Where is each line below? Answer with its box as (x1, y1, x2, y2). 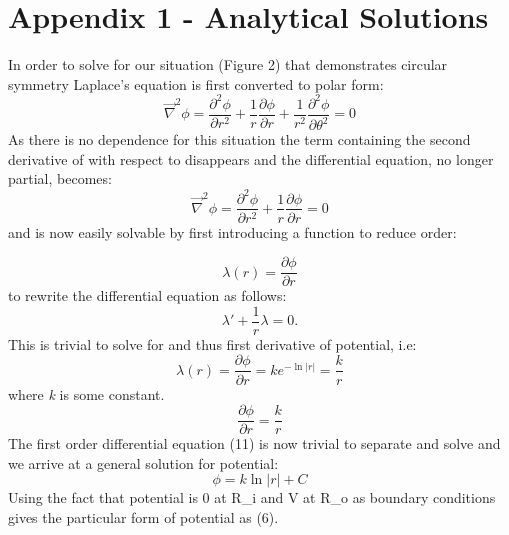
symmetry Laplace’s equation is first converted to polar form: (8, 73, 384, 94)
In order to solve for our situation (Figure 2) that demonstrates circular (8, 54, 448, 75)
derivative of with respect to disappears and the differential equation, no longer (8, 148, 494, 169)
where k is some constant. (8, 383, 165, 404)
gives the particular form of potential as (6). (8, 506, 279, 527)
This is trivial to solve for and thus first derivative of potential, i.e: (8, 333, 417, 354)
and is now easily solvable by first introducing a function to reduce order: (8, 221, 457, 242)
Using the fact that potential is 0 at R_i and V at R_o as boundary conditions (8, 487, 496, 508)
